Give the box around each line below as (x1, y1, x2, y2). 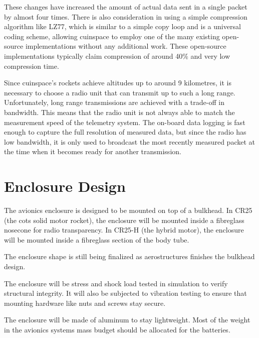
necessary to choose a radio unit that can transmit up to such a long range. (4, 87, 235, 97)
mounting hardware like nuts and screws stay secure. (4, 297, 166, 308)
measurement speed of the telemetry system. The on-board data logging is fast (4, 117, 245, 127)
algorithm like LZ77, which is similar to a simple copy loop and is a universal (4, 21, 241, 32)
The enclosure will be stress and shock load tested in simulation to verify (4, 278, 228, 288)
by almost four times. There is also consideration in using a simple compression (4, 11, 247, 22)
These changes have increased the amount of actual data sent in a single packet (4, 2, 247, 12)
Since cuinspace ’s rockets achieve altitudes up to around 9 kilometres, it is (4, 77, 232, 88)
